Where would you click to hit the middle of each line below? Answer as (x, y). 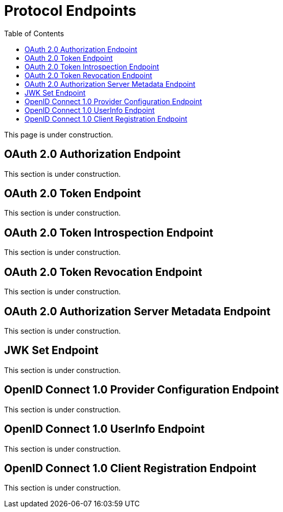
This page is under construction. (59, 134)
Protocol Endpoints (70, 11)
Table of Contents (34, 33)
